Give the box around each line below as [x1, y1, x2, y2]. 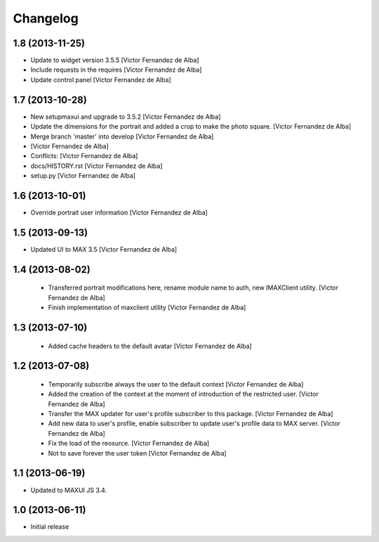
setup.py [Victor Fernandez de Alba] [30, 172, 136, 180]
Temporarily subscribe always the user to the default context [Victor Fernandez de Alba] [48, 380, 304, 388]
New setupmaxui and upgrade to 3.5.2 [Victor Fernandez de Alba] [30, 112, 221, 121]
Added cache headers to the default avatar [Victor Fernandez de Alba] [48, 342, 252, 350]
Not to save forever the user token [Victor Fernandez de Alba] [48, 449, 227, 457]
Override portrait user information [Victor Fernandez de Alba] [30, 208, 208, 217]
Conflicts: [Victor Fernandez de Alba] [30, 152, 138, 160]
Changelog [13, 11, 79, 26]
